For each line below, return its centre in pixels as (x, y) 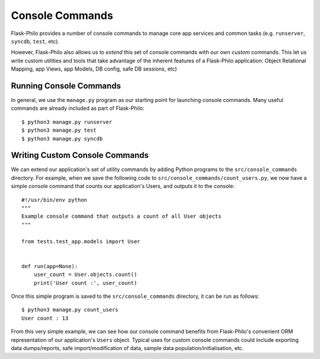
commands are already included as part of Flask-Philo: (78, 108)
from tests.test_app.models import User (81, 241)
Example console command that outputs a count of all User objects (121, 216)
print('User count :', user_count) (85, 283)
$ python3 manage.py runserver (67, 122)
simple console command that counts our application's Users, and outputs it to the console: (123, 186)
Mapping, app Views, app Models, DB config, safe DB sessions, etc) (94, 69)
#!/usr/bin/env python (55, 200)
